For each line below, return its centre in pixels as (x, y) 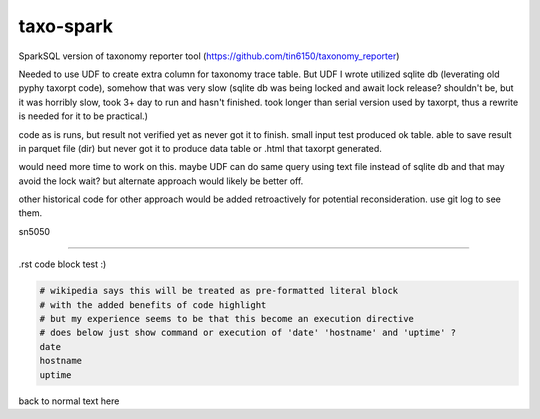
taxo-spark (66, 26)
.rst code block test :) (62, 264)
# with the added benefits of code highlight (153, 304)
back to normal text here (69, 401)
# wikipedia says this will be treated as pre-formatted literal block (219, 291)
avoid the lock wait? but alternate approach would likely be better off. (161, 181)
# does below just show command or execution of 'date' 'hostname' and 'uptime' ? (248, 333)
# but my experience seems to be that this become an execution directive (227, 318)
